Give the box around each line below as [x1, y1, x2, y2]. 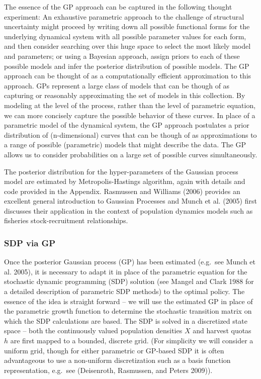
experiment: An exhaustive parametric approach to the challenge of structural [4, 11, 244, 22]
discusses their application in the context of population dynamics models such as [4, 205, 253, 216]
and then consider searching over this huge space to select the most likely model [4, 41, 251, 51]
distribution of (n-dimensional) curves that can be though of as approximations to [4, 129, 257, 140]
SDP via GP [4, 236, 56, 249]
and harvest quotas [193, 325, 251, 336]
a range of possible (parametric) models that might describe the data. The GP [4, 139, 246, 150]
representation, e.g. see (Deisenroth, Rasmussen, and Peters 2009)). [4, 364, 213, 375]
